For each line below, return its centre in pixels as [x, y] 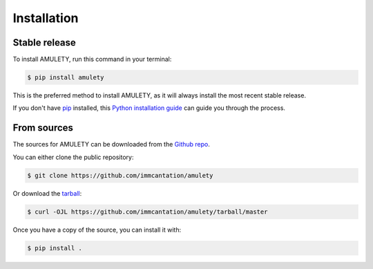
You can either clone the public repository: [73, 157]
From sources [43, 128]
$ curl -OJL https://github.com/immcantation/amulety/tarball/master [147, 212]
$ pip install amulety [66, 77]
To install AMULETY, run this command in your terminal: [92, 59]
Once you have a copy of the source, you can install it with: [97, 230]
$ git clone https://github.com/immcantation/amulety [120, 175]
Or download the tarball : [47, 193]
